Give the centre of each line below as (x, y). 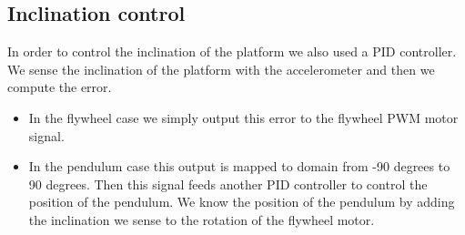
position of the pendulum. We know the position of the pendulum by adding (242, 202)
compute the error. (60, 87)
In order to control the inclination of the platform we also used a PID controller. (232, 51)
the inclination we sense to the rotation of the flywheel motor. (202, 219)
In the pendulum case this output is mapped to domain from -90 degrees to (239, 166)
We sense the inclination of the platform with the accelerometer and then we (221, 69)
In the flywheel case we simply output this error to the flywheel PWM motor (243, 117)
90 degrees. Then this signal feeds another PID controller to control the (228, 184)
